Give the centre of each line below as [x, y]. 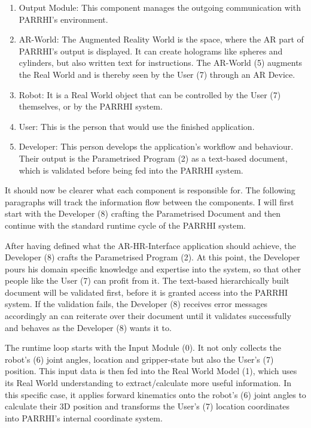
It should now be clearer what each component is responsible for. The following [150, 190]
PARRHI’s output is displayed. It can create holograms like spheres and [151, 51]
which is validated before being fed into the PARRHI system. [131, 170]
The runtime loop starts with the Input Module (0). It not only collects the [143, 347]
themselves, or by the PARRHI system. [91, 106]
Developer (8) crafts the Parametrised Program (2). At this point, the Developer [153, 257]
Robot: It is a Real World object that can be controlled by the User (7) [150, 94]
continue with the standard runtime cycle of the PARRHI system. [125, 225]
